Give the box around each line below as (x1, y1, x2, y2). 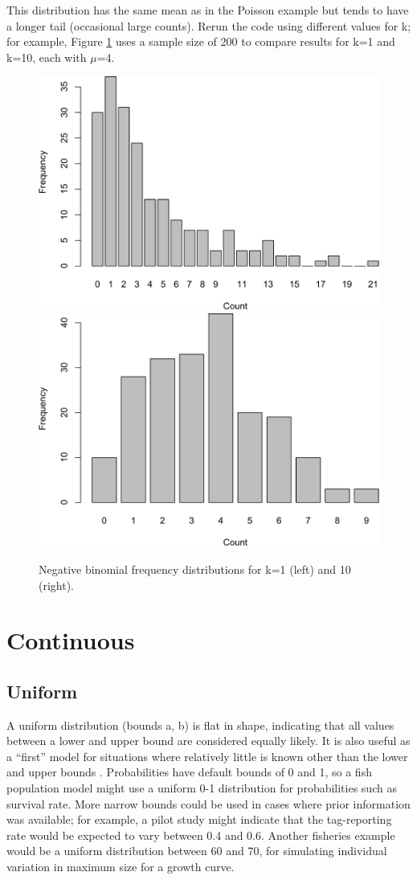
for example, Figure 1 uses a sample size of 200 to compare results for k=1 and (6, 33, 395, 50)
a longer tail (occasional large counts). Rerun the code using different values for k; (6, 17, 411, 34)
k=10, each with (6, 48, 87, 65)
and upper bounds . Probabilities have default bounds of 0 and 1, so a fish (6, 763, 372, 780)
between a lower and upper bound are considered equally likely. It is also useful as (6, 732, 411, 749)
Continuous (6, 624, 135, 657)
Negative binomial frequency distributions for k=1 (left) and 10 (39, 560, 351, 577)
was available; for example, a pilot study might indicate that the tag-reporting (6, 811, 392, 828)
